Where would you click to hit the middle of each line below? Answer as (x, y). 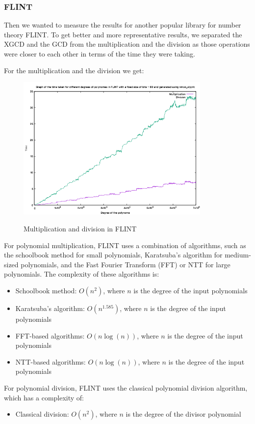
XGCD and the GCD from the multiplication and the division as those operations (127, 44)
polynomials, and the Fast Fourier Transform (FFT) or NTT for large (126, 264)
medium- (238, 255)
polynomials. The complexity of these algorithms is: (82, 274)
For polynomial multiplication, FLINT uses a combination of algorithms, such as (125, 245)
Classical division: (42, 414)
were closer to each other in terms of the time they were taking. (100, 54)
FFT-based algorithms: (50, 335)
